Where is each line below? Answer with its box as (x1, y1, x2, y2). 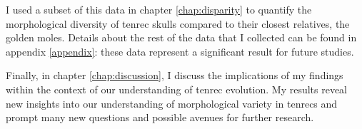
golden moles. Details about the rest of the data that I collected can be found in (6, 30, 357, 45)
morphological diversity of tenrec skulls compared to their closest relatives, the (6, 16, 350, 31)
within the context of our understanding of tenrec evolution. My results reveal (6, 81, 348, 96)
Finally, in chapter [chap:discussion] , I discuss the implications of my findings (6, 68, 343, 83)
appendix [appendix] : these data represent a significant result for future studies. (6, 43, 354, 58)
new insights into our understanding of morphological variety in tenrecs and (6, 96, 338, 110)
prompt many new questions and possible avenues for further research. (6, 110, 314, 125)
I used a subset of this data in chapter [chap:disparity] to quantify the (6, 2, 312, 16)
